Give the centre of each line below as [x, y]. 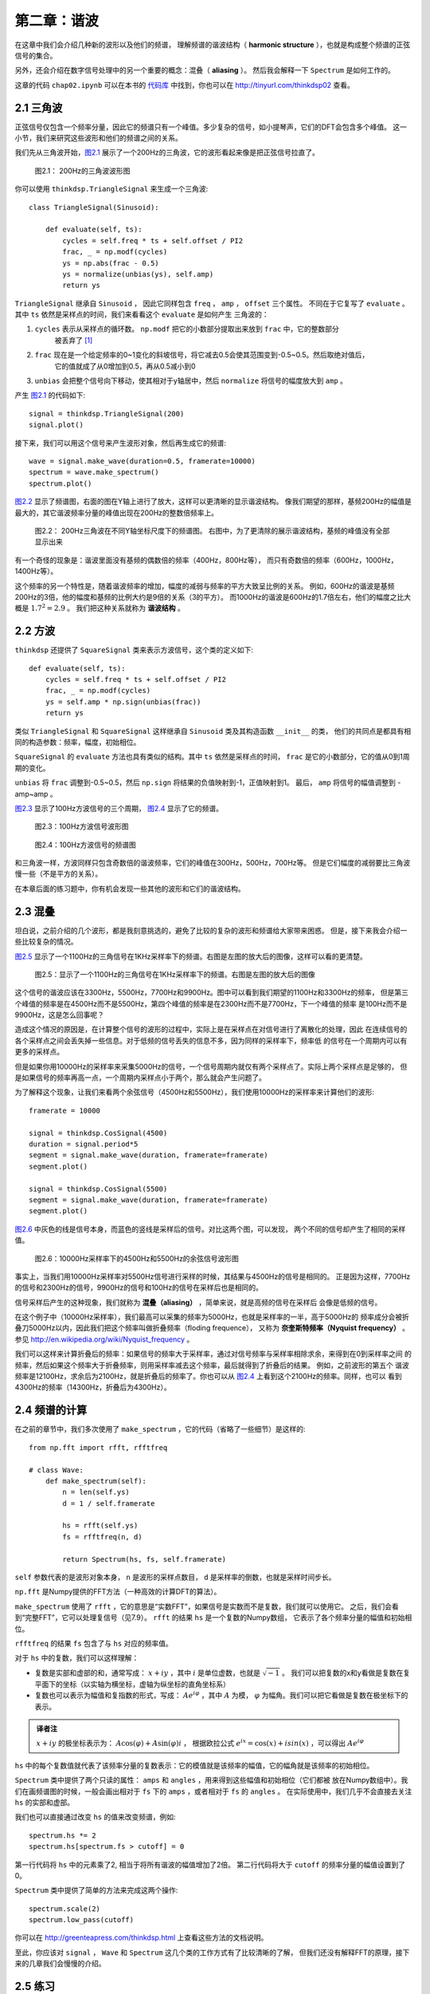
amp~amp [31, 794]
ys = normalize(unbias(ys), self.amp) [138, 274]
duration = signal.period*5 [84, 1144]
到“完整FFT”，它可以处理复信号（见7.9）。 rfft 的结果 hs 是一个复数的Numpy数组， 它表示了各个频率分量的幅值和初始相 [213, 1618]
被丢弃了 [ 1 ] [74, 340]
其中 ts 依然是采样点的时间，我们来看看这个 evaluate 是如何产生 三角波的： [142, 314]
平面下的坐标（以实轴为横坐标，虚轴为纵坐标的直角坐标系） [132, 1684]
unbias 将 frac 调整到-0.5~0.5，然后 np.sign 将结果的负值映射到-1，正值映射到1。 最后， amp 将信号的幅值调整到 [205, 782]
